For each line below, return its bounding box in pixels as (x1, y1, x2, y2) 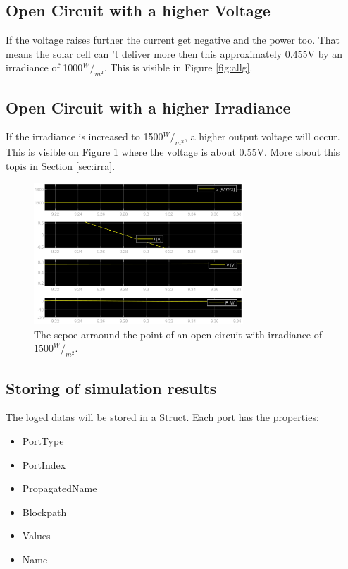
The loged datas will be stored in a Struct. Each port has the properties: (6, 410, 319, 424)
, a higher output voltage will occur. (184, 129, 340, 144)
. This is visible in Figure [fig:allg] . (104, 60, 253, 75)
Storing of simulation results (6, 377, 217, 398)
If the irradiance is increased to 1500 (6, 129, 163, 144)
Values (22, 528, 51, 543)
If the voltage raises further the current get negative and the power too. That (6, 32, 340, 47)
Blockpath (22, 504, 67, 519)
